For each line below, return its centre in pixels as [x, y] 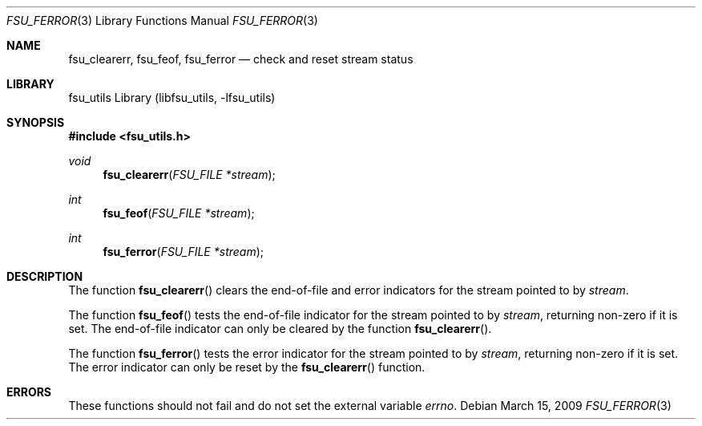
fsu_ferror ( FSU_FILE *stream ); [184, 252]
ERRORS [29, 392]
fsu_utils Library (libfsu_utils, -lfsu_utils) [172, 97]
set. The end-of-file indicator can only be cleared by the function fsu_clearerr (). [280, 329]
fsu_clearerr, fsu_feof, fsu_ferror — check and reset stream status [241, 59]
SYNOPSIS [36, 122]
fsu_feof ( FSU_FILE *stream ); [179, 213]
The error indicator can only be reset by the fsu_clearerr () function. [247, 367]
